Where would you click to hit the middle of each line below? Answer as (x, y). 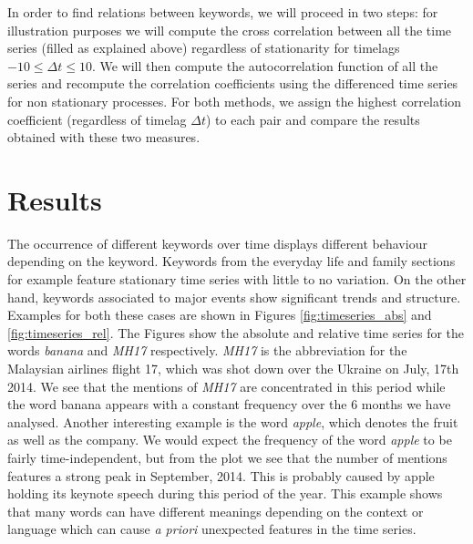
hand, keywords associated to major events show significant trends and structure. (234, 297)
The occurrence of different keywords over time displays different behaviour (217, 243)
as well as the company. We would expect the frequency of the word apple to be (230, 440)
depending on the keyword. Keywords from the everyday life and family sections (231, 261)
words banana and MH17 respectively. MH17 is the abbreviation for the (207, 350)
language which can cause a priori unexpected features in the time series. (212, 529)
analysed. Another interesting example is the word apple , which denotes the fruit (233, 421)
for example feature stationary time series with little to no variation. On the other (237, 279)
